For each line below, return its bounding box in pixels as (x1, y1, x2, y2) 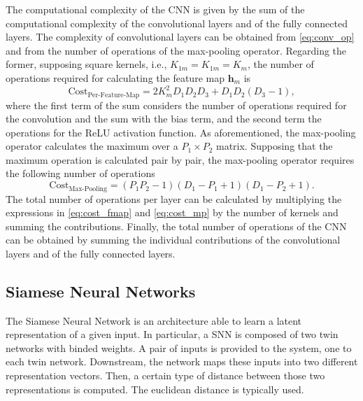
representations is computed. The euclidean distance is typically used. (6, 381, 304, 396)
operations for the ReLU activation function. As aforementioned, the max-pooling (6, 125, 356, 139)
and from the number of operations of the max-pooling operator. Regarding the (6, 43, 347, 57)
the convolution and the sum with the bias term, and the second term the (6, 111, 322, 126)
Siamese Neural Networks (6, 280, 196, 302)
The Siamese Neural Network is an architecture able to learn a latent (6, 313, 302, 328)
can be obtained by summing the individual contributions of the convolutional (6, 232, 341, 247)
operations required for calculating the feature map (6, 70, 225, 85)
